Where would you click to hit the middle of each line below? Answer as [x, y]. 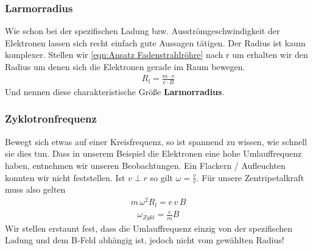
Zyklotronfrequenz [51, 119]
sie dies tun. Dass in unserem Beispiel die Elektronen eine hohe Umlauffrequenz [153, 153]
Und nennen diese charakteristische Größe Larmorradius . [115, 91]
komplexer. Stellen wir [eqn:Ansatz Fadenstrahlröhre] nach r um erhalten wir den [156, 55]
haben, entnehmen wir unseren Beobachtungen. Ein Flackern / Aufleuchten [145, 165]
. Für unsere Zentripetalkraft [250, 177]
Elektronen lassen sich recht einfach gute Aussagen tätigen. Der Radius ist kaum [155, 42]
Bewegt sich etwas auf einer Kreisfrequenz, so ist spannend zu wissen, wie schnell [156, 141]
